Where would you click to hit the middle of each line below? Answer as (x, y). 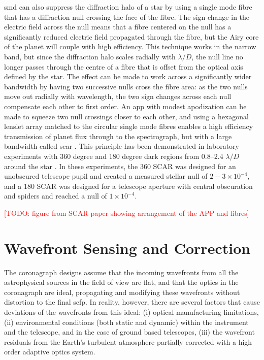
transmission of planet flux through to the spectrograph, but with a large (118, 136)
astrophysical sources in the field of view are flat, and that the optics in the (121, 282)
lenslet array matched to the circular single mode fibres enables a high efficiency (129, 126)
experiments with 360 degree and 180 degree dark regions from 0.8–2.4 (114, 156)
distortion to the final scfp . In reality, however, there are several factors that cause (132, 302)
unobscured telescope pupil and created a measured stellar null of (106, 176)
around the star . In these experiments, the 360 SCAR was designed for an (120, 166)
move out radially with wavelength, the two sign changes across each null (118, 96)
